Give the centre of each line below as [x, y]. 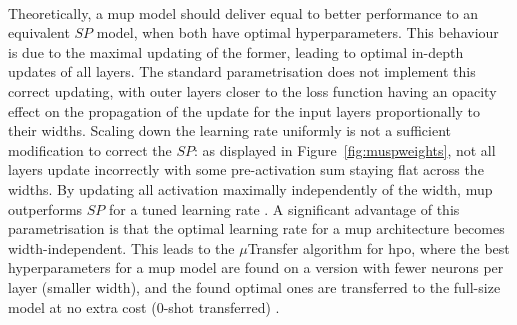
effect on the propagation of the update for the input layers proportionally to [244, 110]
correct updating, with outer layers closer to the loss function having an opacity [252, 90]
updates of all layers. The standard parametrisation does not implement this [242, 71]
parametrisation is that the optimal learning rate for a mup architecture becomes [256, 228]
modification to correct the [90, 149]
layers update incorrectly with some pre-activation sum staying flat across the [246, 169]
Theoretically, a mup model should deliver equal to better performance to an [243, 12]
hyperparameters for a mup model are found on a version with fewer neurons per [256, 267]
